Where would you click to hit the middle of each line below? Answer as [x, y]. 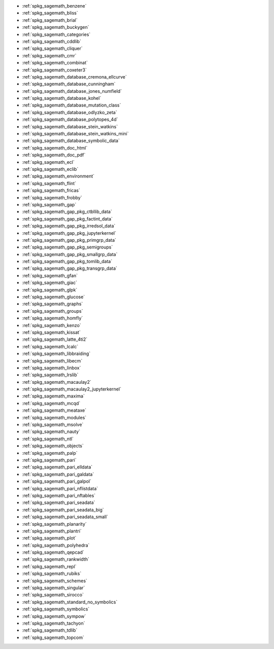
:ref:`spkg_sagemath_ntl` [48, 439]
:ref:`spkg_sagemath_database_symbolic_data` [71, 141]
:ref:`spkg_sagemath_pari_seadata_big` [63, 510]
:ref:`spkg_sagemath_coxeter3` [55, 70]
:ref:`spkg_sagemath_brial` [50, 20]
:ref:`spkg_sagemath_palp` [50, 453]
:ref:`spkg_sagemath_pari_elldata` [57, 467]
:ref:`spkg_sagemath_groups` [53, 311]
